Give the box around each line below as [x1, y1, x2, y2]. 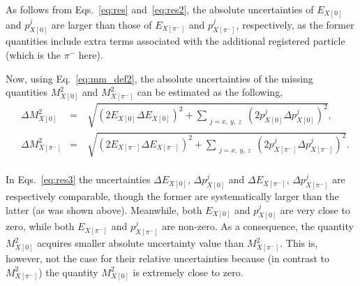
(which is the [6, 47, 61, 62]
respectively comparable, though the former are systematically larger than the [6, 188, 339, 203]
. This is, [280, 236, 318, 250]
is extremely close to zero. [133, 264, 243, 279]
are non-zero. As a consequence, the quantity [162, 219, 354, 234]
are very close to [280, 202, 350, 217]
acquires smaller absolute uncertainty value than [37, 236, 244, 250]
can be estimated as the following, [137, 85, 283, 99]
